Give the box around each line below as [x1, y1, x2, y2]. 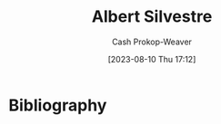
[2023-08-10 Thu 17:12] [107, 53, 196, 64]
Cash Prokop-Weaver [111, 36, 193, 47]
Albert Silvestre [91, 6, 213, 27]
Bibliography [8, 95, 107, 115]
